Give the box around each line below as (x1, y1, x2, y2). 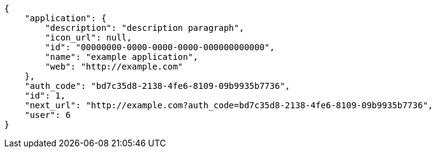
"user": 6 (24, 110, 71, 120)
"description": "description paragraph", (45, 23, 245, 33)
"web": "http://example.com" (45, 62, 183, 71)
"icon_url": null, (45, 33, 132, 42)
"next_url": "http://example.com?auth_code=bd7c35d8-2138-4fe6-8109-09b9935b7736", (24, 100, 434, 110)
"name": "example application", (45, 52, 199, 62)
